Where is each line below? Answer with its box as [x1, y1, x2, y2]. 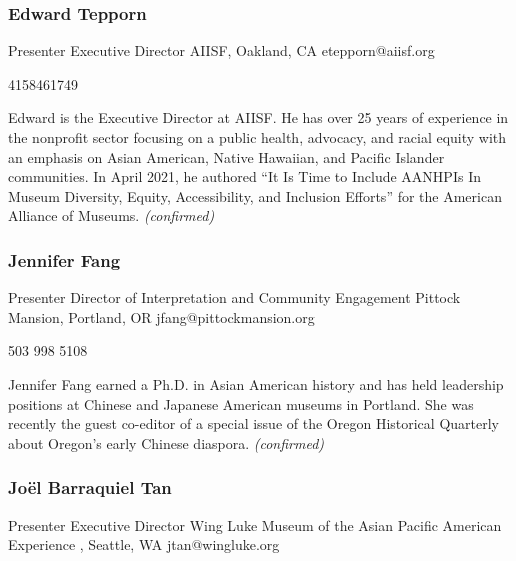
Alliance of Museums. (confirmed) [8, 205, 215, 226]
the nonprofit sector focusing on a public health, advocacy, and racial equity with [8, 127, 507, 147]
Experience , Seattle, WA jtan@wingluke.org [8, 534, 280, 555]
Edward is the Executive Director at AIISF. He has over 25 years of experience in [8, 107, 509, 128]
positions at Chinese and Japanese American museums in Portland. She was [8, 393, 474, 414]
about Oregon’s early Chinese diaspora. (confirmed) [8, 432, 325, 453]
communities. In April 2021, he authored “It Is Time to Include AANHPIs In [8, 166, 481, 187]
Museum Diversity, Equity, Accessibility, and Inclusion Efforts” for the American [8, 185, 502, 206]
